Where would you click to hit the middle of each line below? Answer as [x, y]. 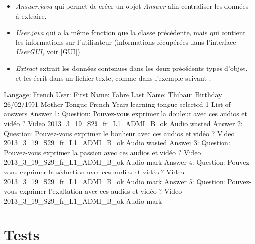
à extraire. [31, 16]
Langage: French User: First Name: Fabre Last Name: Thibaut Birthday [113, 94]
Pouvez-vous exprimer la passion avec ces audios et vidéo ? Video [103, 152]
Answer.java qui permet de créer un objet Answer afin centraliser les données [132, 6]
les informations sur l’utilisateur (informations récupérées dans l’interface [126, 42]
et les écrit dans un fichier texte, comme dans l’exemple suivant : [113, 78]
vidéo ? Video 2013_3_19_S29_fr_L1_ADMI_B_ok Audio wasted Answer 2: [123, 123]
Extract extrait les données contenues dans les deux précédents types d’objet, [131, 68]
